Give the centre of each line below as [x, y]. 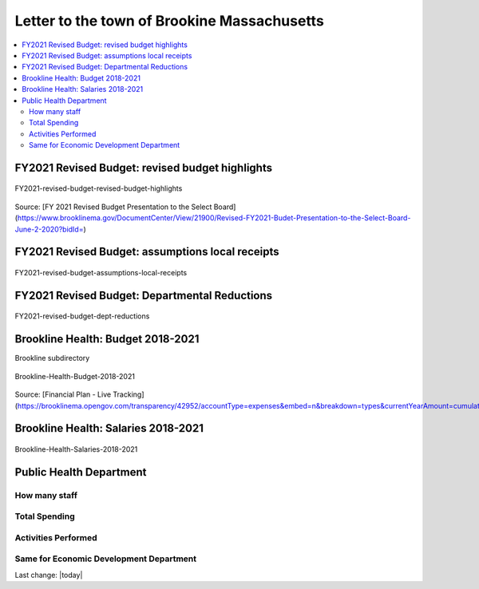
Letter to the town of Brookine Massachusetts [170, 21]
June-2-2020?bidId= [49, 229]
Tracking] [129, 394]
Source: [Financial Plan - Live [63, 394]
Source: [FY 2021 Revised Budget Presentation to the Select [113, 207]
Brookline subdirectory [52, 358]
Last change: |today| [49, 575]
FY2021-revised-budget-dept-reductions [82, 316]
